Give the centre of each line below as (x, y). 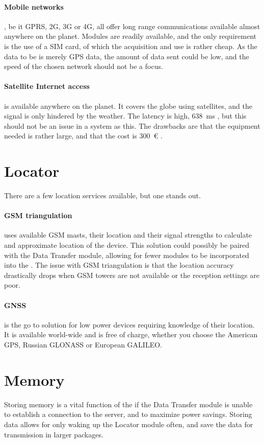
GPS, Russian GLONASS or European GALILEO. (83, 344)
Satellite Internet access (47, 86)
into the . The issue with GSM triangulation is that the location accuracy (119, 265)
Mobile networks (34, 6)
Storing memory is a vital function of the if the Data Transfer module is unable (128, 404)
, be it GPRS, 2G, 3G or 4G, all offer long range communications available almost (132, 26)
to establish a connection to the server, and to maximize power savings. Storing (128, 414)
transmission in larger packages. (54, 434)
